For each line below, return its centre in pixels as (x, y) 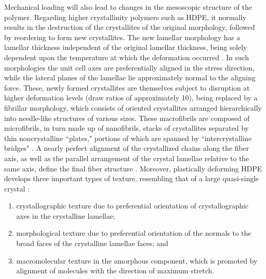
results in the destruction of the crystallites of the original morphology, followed (130, 27)
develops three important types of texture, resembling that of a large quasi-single (132, 178)
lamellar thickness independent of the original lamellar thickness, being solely (126, 47)
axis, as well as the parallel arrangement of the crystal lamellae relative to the (127, 158)
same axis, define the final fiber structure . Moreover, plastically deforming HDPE (133, 168)
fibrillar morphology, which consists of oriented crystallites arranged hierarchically (133, 107)
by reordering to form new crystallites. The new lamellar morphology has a (122, 37)
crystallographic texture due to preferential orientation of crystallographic (132, 206)
